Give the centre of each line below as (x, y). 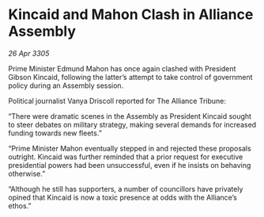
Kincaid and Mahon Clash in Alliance (131, 15)
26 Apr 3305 (29, 53)
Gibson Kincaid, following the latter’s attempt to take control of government (130, 77)
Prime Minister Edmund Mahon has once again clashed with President (122, 68)
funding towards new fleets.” (55, 133)
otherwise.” (27, 173)
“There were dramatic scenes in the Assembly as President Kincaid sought (130, 116)
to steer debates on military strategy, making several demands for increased (132, 124)
